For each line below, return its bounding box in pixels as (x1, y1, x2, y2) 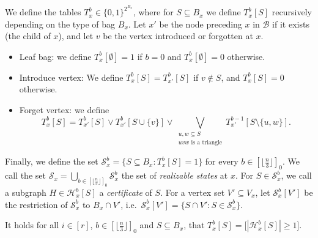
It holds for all (5, 218, 59, 231)
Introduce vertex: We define (19, 70, 124, 83)
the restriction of (5, 198, 68, 210)
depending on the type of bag (5, 17, 116, 30)
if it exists (272, 17, 309, 30)
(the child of (5, 29, 51, 42)
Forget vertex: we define (19, 103, 109, 116)
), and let (58, 29, 94, 42)
